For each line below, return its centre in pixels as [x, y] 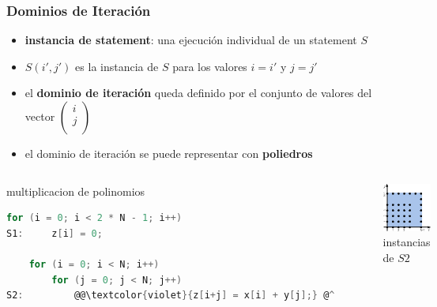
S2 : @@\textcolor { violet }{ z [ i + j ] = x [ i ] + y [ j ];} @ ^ [171, 296]
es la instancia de [117, 66]
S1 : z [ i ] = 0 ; [55, 233]
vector [40, 116]
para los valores [210, 66]
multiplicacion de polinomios [76, 191]
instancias [407, 242]
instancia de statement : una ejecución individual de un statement [191, 40]
